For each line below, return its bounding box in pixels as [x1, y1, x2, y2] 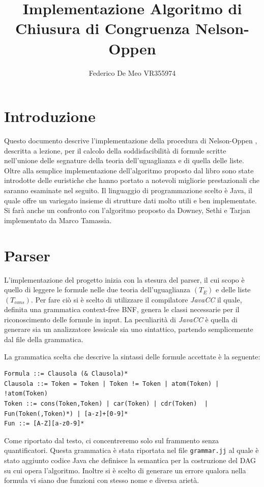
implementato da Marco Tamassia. [4, 215, 112, 225]
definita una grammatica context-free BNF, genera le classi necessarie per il [4, 304, 240, 315]
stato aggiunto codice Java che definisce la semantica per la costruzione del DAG [4, 455, 256, 466]
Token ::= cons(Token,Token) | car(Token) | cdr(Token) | [4, 400, 208, 408]
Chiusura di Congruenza [15, 18, 190, 39]
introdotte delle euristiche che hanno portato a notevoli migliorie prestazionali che [4, 175, 260, 186]
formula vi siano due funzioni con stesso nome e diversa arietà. [4, 475, 199, 485]
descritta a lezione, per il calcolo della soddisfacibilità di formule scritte [4, 145, 226, 156]
